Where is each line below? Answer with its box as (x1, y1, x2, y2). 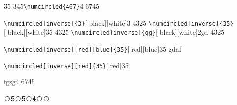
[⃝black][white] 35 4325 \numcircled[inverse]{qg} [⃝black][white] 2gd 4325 (4, 27, 225, 37)
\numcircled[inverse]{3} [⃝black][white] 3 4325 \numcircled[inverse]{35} (4, 17, 234, 27)
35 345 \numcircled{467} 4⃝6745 (4, 1, 100, 11)
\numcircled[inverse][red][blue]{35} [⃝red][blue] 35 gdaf (4, 43, 181, 53)
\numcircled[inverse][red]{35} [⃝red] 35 (4, 60, 129, 70)
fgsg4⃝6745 (4, 77, 35, 87)
